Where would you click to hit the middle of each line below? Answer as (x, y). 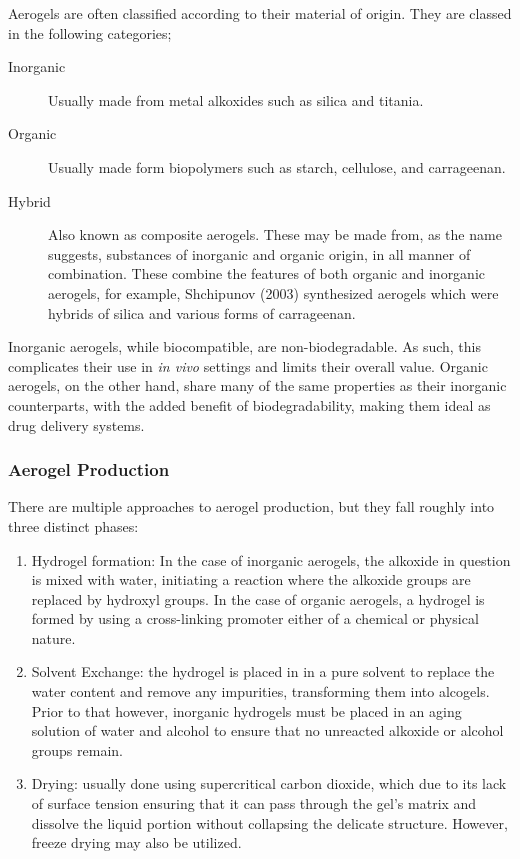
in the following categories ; (90, 32)
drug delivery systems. (76, 424)
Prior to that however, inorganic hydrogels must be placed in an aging (246, 710)
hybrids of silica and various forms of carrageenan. (202, 312)
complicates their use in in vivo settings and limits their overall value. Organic (248, 365)
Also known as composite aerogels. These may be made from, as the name (275, 234)
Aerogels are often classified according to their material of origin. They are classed (260, 13)
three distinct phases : (73, 525)
